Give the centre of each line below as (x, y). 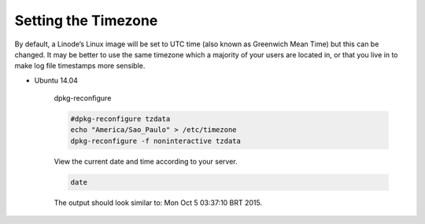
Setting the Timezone (86, 20)
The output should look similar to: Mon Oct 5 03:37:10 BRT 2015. (158, 202)
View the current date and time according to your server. (146, 161)
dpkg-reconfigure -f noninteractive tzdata (156, 141)
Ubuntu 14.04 (56, 80)
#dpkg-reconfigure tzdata (120, 119)
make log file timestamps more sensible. (80, 66)
